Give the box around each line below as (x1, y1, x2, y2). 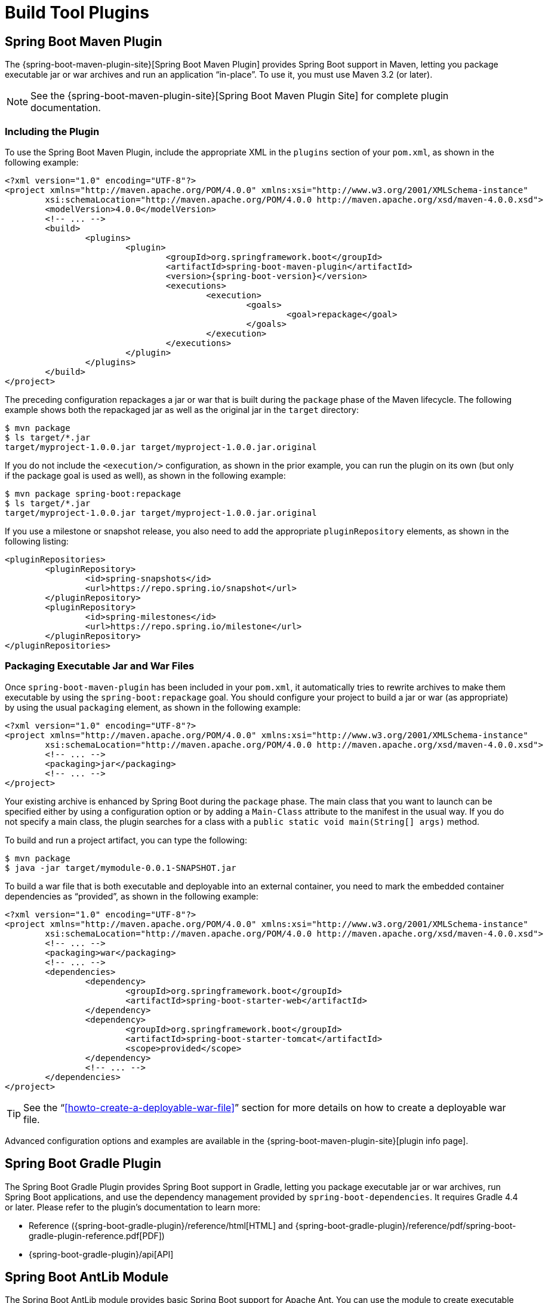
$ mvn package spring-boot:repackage (5, 488, 181, 498)
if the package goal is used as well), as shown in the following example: (5, 470, 286, 481)
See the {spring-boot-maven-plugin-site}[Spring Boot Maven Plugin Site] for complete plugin (30, 90, 449, 102)
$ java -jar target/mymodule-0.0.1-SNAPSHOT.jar (5, 862, 236, 873)
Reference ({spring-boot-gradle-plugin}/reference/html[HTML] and (29, 1220, 293, 1231)
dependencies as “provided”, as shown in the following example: (5, 891, 258, 901)
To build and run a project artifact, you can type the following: (5, 834, 247, 845)
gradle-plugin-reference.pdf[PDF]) (29, 1230, 165, 1241)
